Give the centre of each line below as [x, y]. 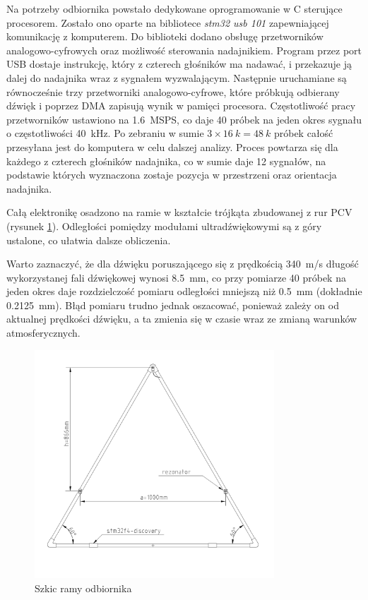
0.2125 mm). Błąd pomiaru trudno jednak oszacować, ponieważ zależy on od [173, 305]
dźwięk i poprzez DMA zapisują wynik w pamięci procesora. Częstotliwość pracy [181, 106]
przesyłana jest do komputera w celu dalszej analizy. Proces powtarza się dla [172, 146]
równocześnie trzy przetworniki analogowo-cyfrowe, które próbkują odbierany [173, 91]
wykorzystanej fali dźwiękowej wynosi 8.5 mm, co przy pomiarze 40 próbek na [176, 277]
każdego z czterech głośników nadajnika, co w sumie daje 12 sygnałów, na [166, 161]
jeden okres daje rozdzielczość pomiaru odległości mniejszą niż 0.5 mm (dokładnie [184, 291]
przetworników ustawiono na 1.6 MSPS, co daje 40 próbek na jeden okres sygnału [184, 119]
